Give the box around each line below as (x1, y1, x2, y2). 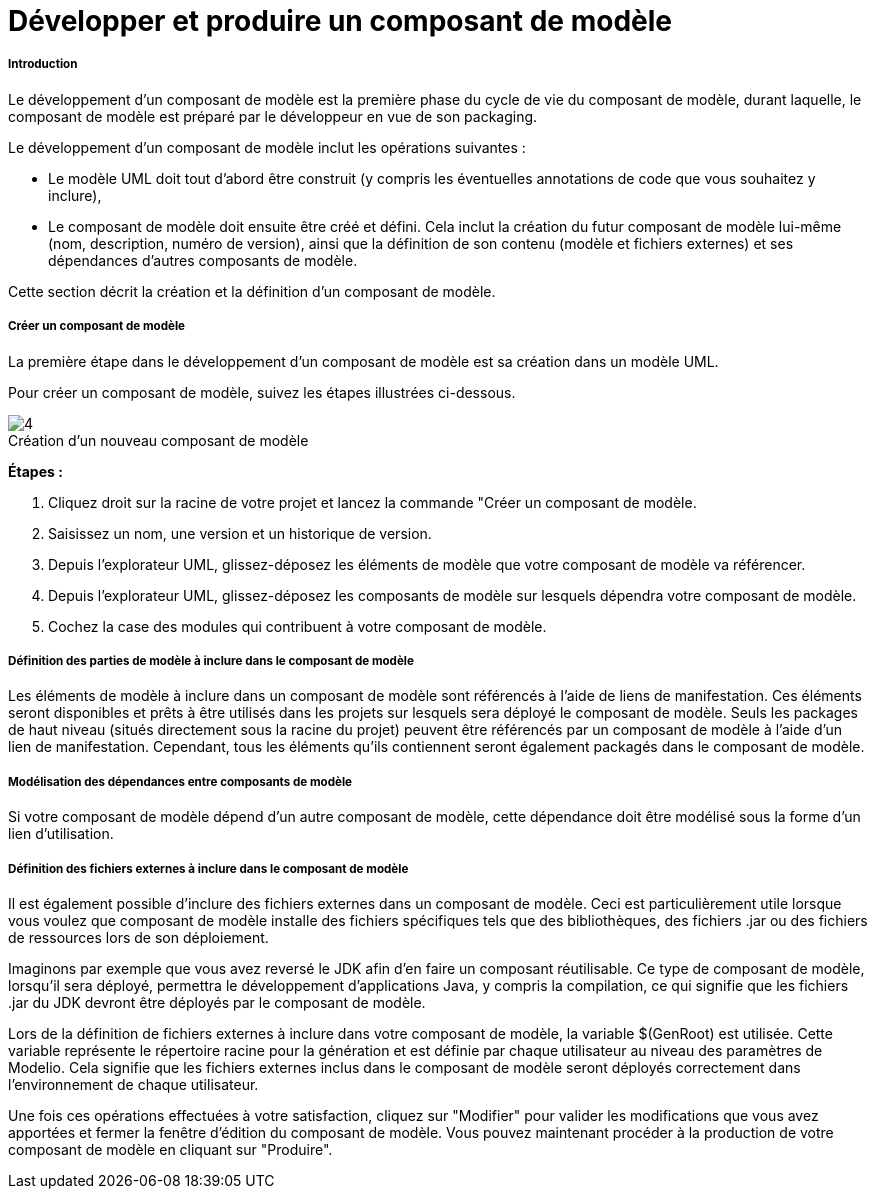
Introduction (8, 57, 78, 72)
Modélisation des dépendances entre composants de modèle (8, 774, 353, 789)
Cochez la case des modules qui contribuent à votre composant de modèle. (48, 617, 547, 635)
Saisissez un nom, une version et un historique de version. (48, 524, 432, 542)
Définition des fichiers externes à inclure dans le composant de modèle (8, 861, 409, 876)
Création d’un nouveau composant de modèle (8, 431, 309, 449)
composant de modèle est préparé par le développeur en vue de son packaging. (8, 107, 538, 125)
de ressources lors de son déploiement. (8, 928, 269, 946)
